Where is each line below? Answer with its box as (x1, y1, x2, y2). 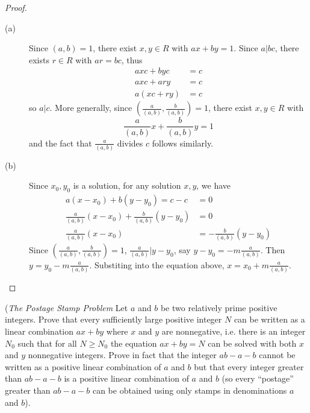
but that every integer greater (194, 360, 304, 373)
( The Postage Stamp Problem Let (5, 301, 128, 314)
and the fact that (29, 136, 92, 149)
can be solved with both (208, 336, 297, 349)
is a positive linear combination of (64, 372, 189, 385)
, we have (196, 179, 231, 192)
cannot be (259, 348, 296, 361)
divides (117, 136, 143, 149)
